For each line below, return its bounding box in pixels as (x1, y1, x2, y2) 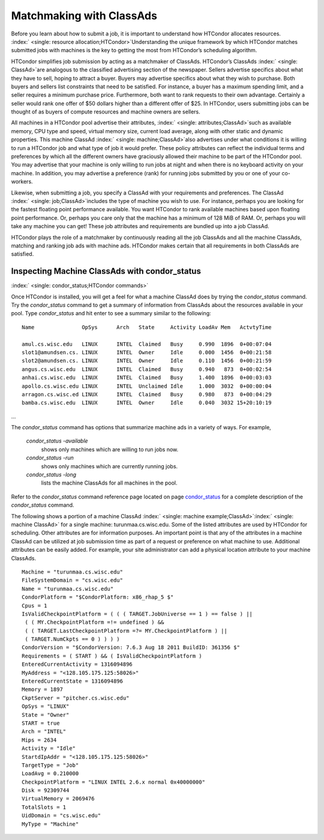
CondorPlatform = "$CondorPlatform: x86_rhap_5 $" (22, 594, 174, 600)
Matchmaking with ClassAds (11, 9, 157, 22)
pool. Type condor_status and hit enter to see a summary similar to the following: (11, 310, 211, 317)
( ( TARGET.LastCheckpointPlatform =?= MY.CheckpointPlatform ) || (25, 627, 227, 634)
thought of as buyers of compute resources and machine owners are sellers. (11, 108, 200, 115)
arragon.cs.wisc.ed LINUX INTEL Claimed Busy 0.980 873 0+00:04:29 (22, 391, 272, 397)
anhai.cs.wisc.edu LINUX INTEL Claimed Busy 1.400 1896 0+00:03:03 (22, 374, 272, 381)
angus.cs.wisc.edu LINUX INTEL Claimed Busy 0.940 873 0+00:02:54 (22, 366, 272, 372)
